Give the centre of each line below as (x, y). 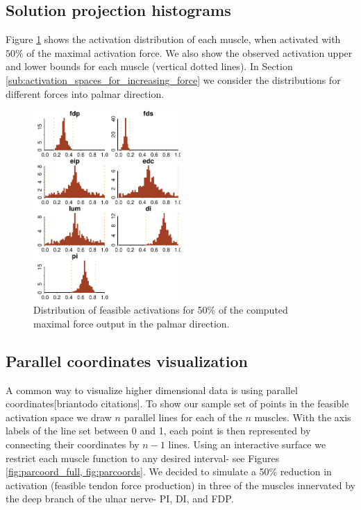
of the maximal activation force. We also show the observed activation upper (190, 52)
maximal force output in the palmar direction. (132, 323)
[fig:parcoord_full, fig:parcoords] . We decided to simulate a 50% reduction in (169, 471)
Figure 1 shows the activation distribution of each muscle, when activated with (173, 39)
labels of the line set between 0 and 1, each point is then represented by (158, 431)
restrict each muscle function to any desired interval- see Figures (143, 458)
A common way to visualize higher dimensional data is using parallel (152, 390)
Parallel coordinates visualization (127, 360)
